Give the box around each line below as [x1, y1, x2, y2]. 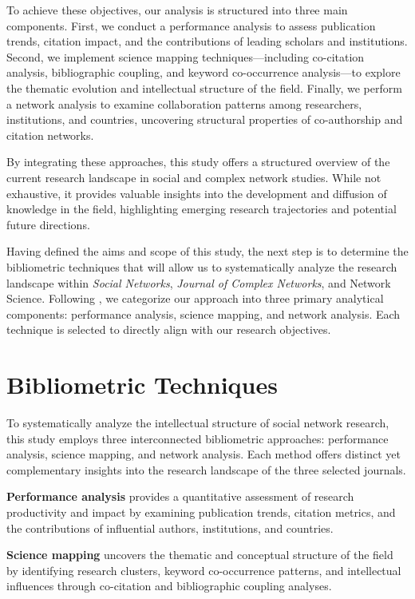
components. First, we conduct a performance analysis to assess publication [6, 17, 376, 34]
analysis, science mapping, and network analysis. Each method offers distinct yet [6, 446, 401, 462]
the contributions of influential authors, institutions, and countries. [6, 519, 334, 536]
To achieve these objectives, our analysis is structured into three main [6, 2, 348, 18]
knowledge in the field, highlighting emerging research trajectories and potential [6, 200, 397, 217]
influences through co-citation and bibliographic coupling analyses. [6, 577, 332, 594]
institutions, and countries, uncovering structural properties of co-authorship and [6, 111, 403, 128]
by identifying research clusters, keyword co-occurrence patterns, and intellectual [6, 561, 401, 578]
